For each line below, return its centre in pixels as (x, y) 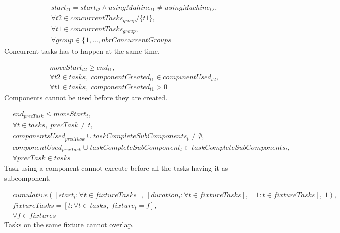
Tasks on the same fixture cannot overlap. (69, 225)
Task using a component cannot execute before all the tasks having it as (116, 168)
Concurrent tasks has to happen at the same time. (82, 51)
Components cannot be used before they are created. (86, 97)
